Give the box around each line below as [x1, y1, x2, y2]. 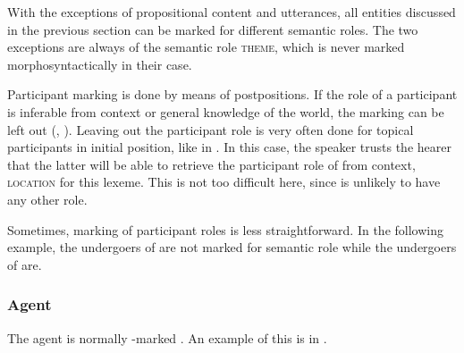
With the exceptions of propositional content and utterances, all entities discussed [7, 3, 456, 21]
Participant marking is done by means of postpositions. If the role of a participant [7, 85, 458, 104]
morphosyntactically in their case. [7, 55, 192, 73]
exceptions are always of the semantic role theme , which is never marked [7, 38, 405, 56]
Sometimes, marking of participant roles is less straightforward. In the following [7, 220, 443, 239]
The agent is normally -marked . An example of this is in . [7, 328, 327, 347]
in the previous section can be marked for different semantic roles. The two [7, 20, 418, 38]
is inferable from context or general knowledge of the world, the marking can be [7, 102, 444, 121]
